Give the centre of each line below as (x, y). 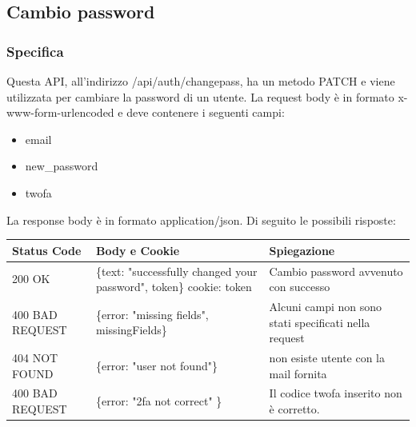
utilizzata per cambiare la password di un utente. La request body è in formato (200, 96)
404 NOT (35, 357)
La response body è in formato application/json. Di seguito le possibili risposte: (201, 219)
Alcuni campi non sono (326, 306)
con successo (300, 287)
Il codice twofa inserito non (336, 393)
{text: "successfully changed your (177, 271)
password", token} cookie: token (174, 287)
